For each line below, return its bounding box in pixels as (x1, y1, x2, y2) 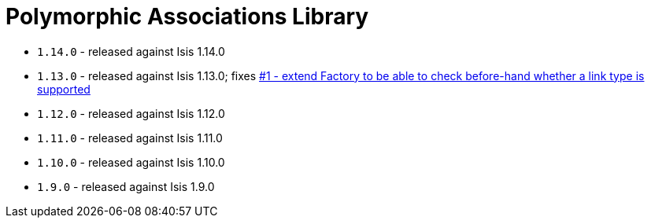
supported (37, 82, 91, 96)
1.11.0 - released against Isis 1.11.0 (37, 130, 223, 145)
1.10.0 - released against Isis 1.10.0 (37, 155, 225, 169)
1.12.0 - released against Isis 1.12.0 (37, 106, 225, 120)
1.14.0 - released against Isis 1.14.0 (37, 44, 225, 58)
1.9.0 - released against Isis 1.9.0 (37, 179, 215, 193)
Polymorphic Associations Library (6, 3, 369, 30)
